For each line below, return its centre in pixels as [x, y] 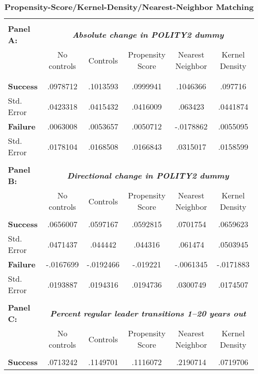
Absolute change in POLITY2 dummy [148, 34]
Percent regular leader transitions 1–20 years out [148, 313]
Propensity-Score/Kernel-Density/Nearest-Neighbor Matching [129, 7]
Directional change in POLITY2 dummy [148, 175]
